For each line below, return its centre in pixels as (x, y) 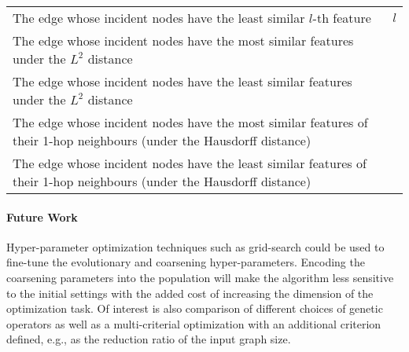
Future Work (42, 216)
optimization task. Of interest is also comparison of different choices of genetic (195, 308)
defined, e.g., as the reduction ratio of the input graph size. (149, 339)
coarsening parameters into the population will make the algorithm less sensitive (200, 277)
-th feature (342, 18)
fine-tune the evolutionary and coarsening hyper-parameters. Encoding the (186, 262)
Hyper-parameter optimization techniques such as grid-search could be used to (195, 246)
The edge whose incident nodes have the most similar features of (190, 122)
